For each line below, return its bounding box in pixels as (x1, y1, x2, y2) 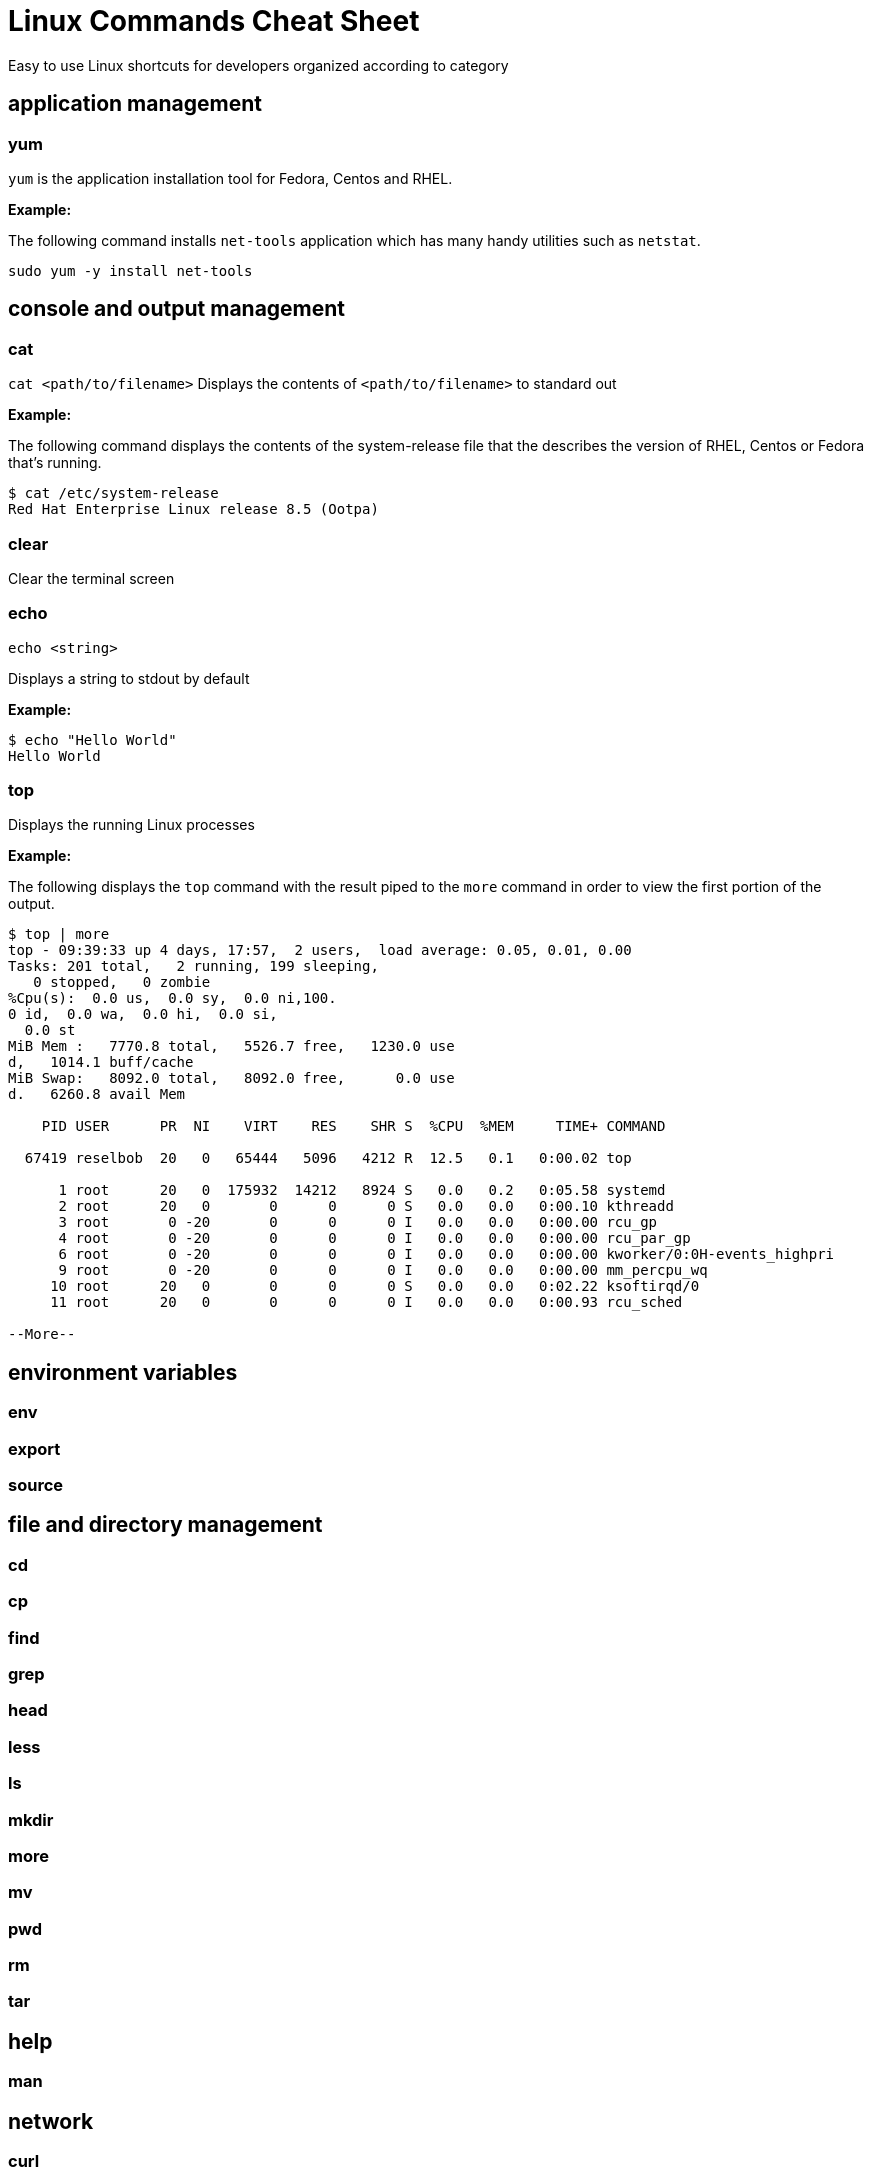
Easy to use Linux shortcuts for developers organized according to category (8, 56, 509, 74)
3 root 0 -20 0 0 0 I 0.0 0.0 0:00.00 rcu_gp (58, 1214, 658, 1231)
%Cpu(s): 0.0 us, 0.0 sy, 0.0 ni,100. (8, 990, 337, 1007)
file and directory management (8, 1512, 323, 1538)
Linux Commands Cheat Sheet (8, 4, 420, 38)
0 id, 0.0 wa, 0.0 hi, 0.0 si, (8, 1006, 278, 1023)
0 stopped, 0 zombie (33, 974, 211, 991)
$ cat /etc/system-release (8, 485, 219, 502)
